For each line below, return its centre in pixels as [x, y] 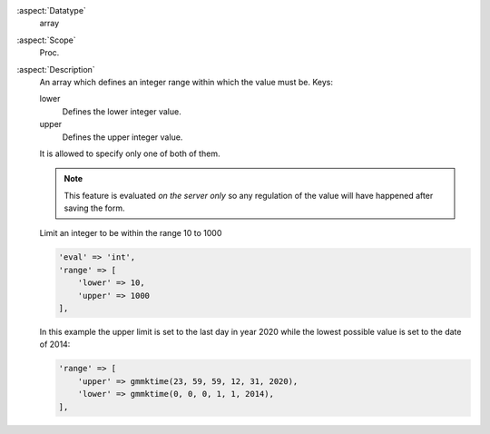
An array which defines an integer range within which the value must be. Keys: [186, 82]
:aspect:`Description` [56, 69]
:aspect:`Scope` [46, 40]
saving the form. [95, 208]
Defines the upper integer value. [122, 137]
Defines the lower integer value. [122, 111]
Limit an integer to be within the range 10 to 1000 [131, 233]
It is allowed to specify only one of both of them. [130, 153]
